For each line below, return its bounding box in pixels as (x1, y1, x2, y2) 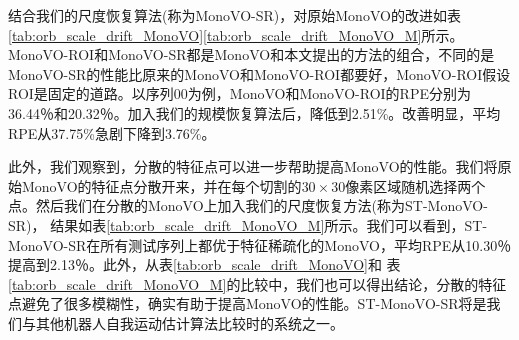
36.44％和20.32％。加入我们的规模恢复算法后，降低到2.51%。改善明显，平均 (8, 102, 501, 123)
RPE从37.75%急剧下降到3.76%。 (8, 122, 216, 143)
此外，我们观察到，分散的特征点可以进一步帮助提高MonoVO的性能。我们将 (8, 156, 498, 177)
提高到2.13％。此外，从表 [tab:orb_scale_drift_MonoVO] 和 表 (8, 254, 401, 275)
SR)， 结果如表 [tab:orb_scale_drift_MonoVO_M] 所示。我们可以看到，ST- (8, 214, 488, 235)
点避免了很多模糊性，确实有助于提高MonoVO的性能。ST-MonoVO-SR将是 (8, 293, 487, 314)
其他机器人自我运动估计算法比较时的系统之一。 (35, 312, 344, 333)
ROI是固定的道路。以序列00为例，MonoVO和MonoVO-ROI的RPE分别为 (8, 83, 471, 104)
